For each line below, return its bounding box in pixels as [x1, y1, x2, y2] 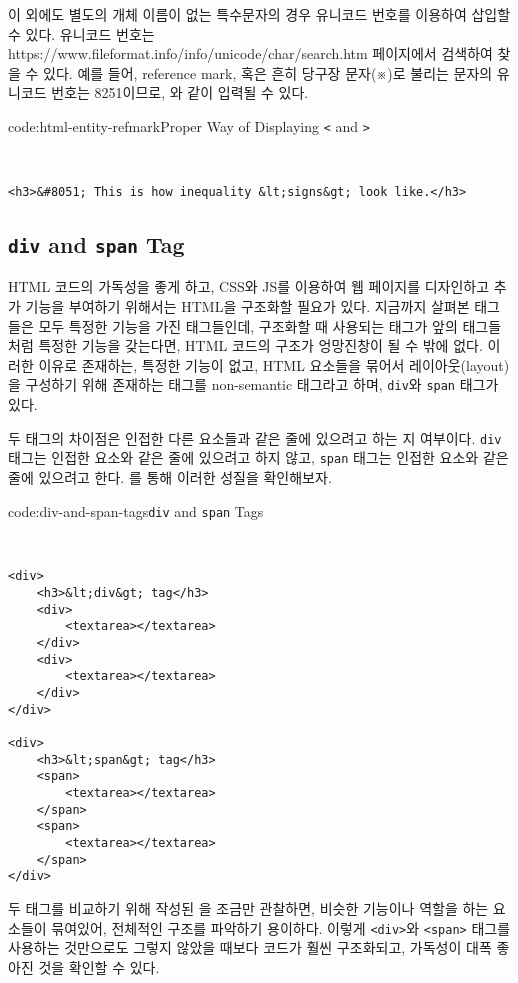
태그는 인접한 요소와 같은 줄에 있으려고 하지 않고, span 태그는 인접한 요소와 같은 [8, 447, 509, 468]
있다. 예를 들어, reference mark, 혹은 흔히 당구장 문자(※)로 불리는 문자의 [43, 62, 493, 83]
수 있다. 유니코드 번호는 [8, 23, 155, 44]
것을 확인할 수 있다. [38, 956, 160, 977]
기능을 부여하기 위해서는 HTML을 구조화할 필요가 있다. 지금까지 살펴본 [25, 295, 470, 316]
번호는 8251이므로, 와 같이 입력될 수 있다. [51, 82, 309, 103]
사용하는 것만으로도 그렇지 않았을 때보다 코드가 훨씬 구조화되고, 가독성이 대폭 [8, 937, 492, 958]
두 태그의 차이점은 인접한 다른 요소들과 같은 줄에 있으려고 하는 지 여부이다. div [8, 427, 502, 448]
